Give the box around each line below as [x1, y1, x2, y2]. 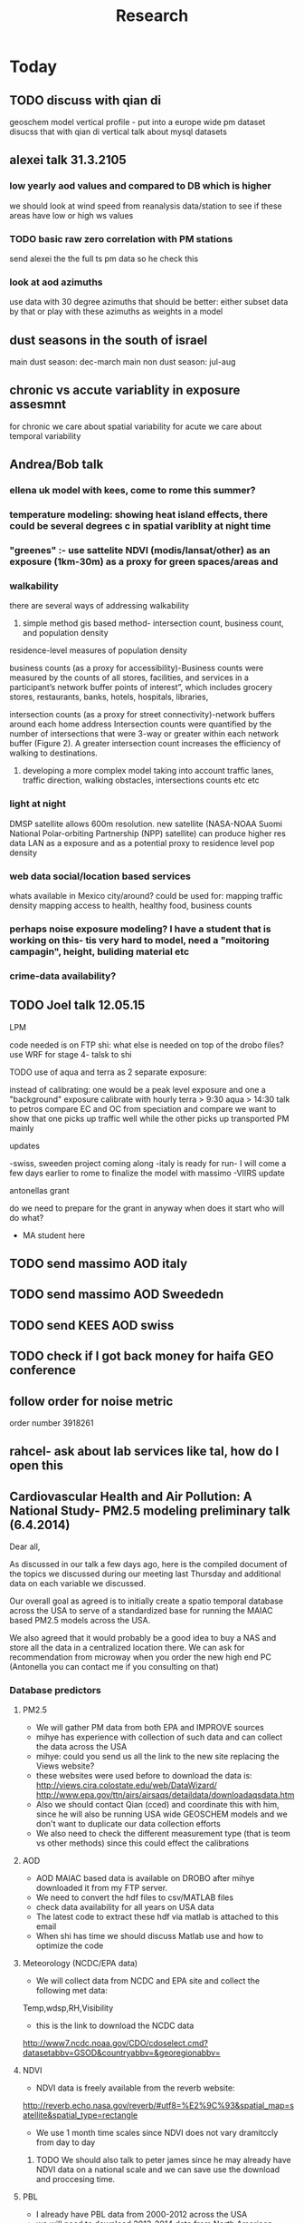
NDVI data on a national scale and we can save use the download [35, 2164, 280, 2175]
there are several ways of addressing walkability [9, 600, 190, 611]
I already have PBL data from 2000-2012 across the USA [35, 2209, 248, 2220]
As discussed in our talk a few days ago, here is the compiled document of [9, 1559, 288, 1570]
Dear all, [9, 1541, 41, 1552]
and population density [22, 628, 109, 639]
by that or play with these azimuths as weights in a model [9, 306, 223, 317]
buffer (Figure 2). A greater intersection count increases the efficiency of [9, 738, 281, 749]
